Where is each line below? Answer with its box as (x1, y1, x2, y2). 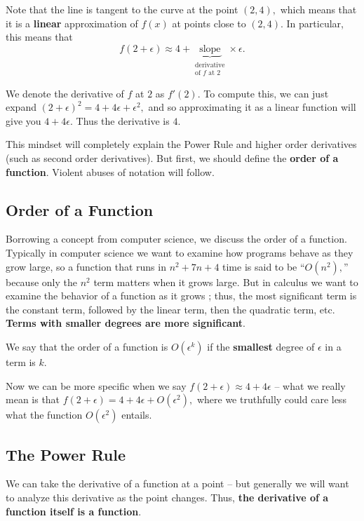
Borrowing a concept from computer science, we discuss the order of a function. (6, 231, 347, 246)
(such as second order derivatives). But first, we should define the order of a (6, 151, 339, 165)
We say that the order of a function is (6, 339, 168, 353)
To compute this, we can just (203, 86, 329, 100)
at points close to (172, 15, 246, 30)
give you (6, 113, 41, 128)
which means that (280, 2, 357, 16)
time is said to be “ (222, 259, 305, 273)
